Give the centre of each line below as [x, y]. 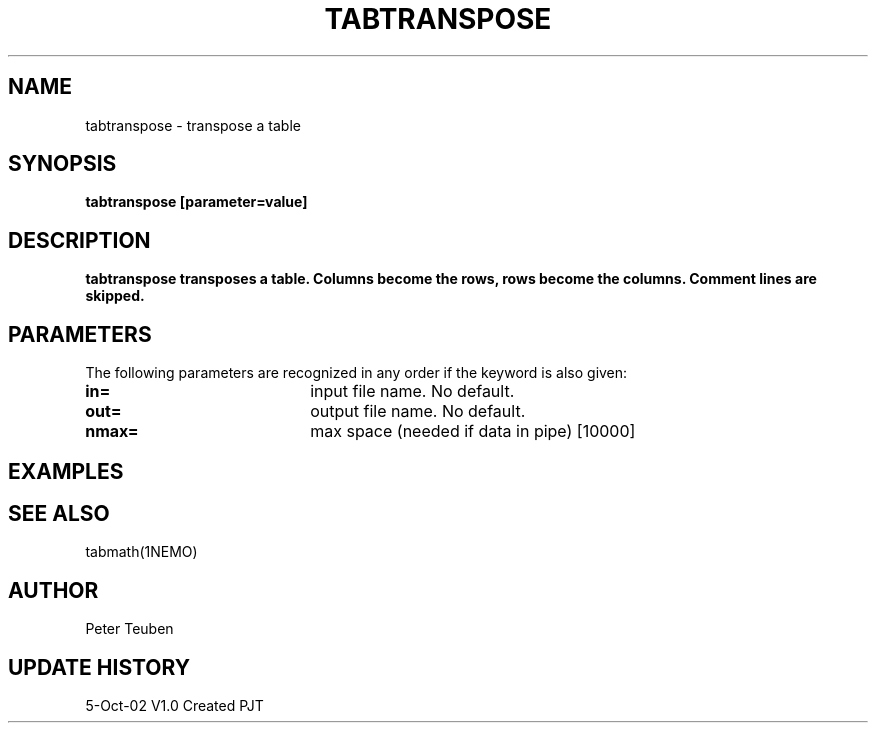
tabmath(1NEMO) [141, 552]
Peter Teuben [129, 629]
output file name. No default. [418, 411]
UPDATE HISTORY [99, 667]
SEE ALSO [59, 513]
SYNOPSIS [62, 164]
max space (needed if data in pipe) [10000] [473, 431]
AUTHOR [53, 590]
